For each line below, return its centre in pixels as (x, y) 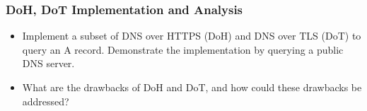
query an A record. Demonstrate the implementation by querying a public (183, 49)
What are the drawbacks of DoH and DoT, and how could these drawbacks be (192, 87)
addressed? (46, 101)
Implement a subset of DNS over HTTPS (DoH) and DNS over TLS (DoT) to (192, 36)
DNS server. (48, 63)
